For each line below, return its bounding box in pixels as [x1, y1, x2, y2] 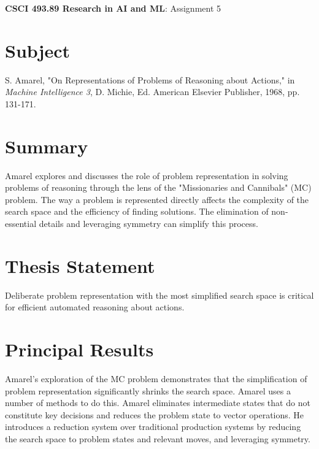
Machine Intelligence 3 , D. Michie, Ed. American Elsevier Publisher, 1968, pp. [5, 85, 300, 98]
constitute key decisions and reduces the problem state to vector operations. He [5, 408, 304, 421]
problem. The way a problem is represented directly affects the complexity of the [5, 193, 309, 205]
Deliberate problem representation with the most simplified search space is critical [5, 288, 314, 301]
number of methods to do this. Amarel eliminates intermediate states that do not [5, 396, 310, 409]
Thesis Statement [5, 253, 155, 278]
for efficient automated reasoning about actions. [5, 301, 185, 313]
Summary [5, 133, 88, 158]
